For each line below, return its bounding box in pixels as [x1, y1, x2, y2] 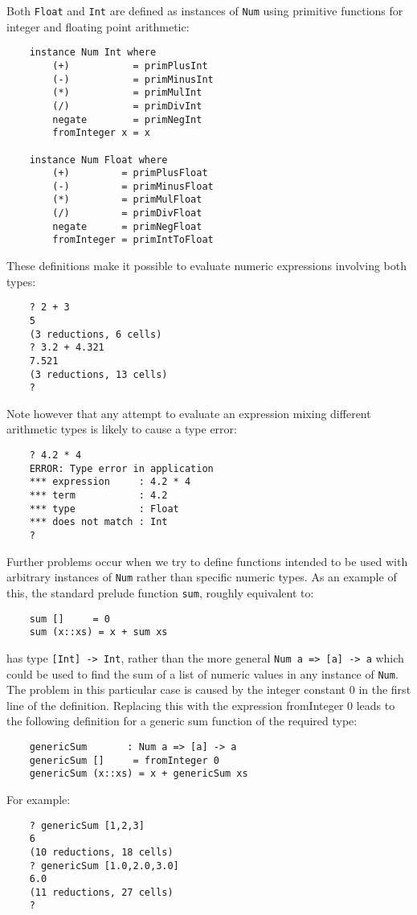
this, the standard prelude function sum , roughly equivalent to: [6, 584, 314, 601]
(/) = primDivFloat [52, 207, 202, 220]
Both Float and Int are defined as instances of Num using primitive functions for [6, 2, 403, 18]
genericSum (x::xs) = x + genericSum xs [29, 768, 248, 780]
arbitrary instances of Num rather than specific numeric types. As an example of [6, 568, 397, 585]
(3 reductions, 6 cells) [29, 328, 162, 340]
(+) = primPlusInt [52, 59, 208, 72]
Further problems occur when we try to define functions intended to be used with [6, 552, 408, 569]
